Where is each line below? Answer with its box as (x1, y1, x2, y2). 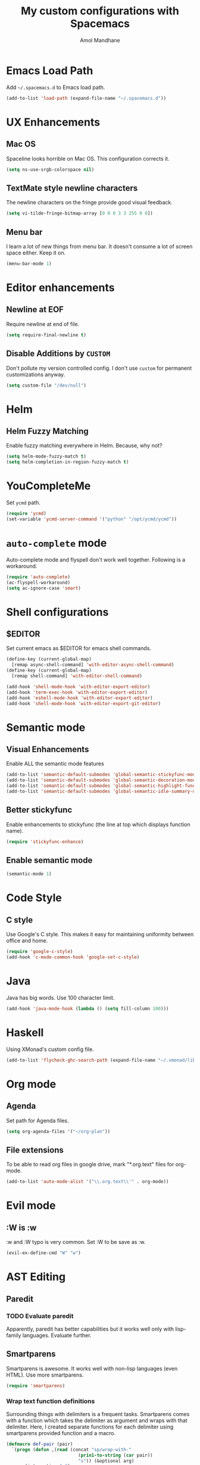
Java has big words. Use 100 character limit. (6, 994, 115, 1001)
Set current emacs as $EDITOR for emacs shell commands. (6, 645, 152, 652)
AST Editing (6, 1270, 66, 1284)
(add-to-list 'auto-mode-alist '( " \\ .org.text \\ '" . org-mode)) (6, 1179, 169, 1185)
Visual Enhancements (6, 744, 89, 754)
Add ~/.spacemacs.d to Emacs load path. (6, 84, 105, 91)
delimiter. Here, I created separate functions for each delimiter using (6, 1423, 174, 1430)
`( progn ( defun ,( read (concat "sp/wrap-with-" (11, 1446, 132, 1452)
